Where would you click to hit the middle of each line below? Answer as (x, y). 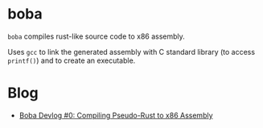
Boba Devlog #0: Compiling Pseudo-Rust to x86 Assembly (116, 115)
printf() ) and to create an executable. (72, 60)
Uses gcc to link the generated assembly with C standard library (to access (131, 52)
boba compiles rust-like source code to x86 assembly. (97, 36)
